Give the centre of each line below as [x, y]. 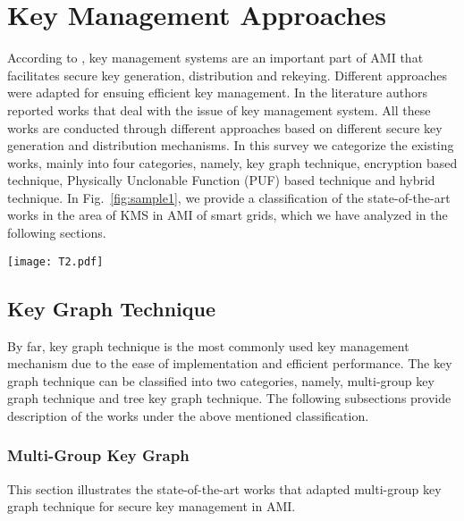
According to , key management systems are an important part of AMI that [215, 58]
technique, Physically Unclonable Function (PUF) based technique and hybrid [221, 180]
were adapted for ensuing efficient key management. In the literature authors [218, 92]
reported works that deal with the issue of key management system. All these [219, 109]
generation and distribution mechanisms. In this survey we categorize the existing [231, 145]
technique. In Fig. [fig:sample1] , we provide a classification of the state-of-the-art [229, 197]
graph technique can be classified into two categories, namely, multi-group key [221, 380]
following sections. [57, 233]
